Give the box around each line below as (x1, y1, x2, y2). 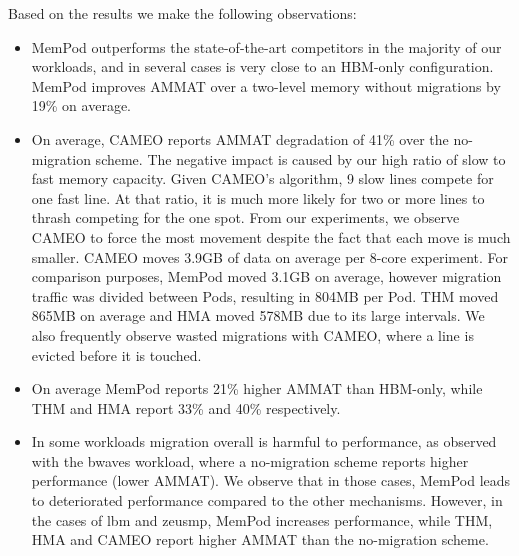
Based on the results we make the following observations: (8, 3, 357, 23)
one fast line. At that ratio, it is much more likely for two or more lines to (31, 187, 485, 208)
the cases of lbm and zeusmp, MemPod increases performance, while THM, (31, 509, 493, 530)
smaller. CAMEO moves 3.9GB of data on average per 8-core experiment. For (31, 246, 509, 267)
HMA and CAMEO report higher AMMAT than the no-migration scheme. (31, 529, 489, 550)
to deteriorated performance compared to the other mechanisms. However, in (31, 490, 503, 511)
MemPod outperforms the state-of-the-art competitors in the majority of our (31, 36, 502, 57)
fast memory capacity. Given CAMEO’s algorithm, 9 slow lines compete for (31, 168, 494, 189)
